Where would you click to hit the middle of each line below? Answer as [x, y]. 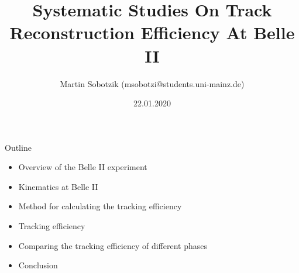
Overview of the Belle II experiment [83, 167]
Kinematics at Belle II [58, 186]
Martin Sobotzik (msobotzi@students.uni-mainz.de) [152, 83]
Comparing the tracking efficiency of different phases [113, 245]
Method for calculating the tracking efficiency [100, 206]
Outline [18, 147]
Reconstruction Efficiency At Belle [152, 32]
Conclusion [38, 265]
